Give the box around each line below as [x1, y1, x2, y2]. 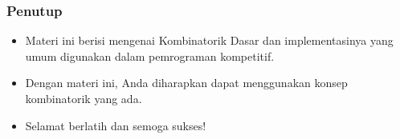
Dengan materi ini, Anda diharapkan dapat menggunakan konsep [25, 74, 348, 91]
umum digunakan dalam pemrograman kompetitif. [25, 47, 275, 64]
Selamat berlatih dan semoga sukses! [25, 117, 206, 133]
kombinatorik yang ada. [25, 90, 142, 106]
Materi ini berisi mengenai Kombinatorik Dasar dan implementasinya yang [25, 32, 394, 49]
